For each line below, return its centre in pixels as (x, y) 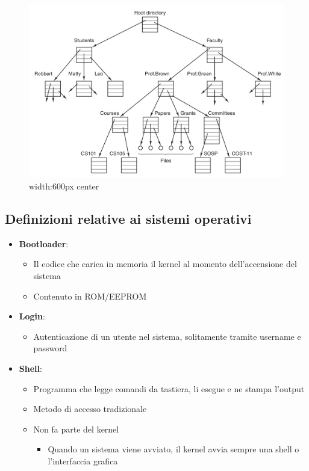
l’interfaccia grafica (83, 460)
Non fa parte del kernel (76, 429)
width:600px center (64, 186)
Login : (32, 316)
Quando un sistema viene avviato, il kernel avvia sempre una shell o (173, 449)
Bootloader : (44, 243)
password (50, 348)
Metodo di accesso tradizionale (90, 409)
